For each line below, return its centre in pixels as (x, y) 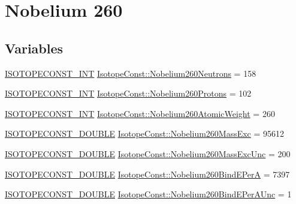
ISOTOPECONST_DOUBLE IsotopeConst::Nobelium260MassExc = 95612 (145, 133)
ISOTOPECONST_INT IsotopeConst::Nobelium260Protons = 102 (128, 93)
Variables (34, 48)
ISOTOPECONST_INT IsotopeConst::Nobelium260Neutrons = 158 (131, 73)
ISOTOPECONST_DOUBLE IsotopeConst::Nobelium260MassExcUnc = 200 (148, 153)
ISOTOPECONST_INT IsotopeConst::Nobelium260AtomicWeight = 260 (140, 113)
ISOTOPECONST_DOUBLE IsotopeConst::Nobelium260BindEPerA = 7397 (147, 174)
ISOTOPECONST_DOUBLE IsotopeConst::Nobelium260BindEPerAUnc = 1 (148, 194)
